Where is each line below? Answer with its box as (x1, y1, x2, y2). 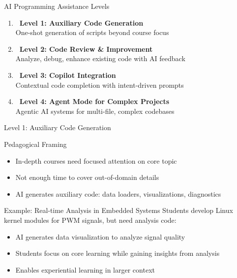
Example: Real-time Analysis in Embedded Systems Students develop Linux (4, 205, 233, 215)
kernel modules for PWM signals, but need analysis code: (4, 214, 177, 225)
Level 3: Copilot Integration (19, 69, 116, 80)
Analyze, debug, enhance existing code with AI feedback (15, 53, 185, 64)
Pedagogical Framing (4, 139, 67, 149)
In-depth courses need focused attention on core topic (15, 155, 177, 166)
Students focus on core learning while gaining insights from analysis (15, 248, 220, 258)
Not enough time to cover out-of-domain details (15, 172, 159, 182)
